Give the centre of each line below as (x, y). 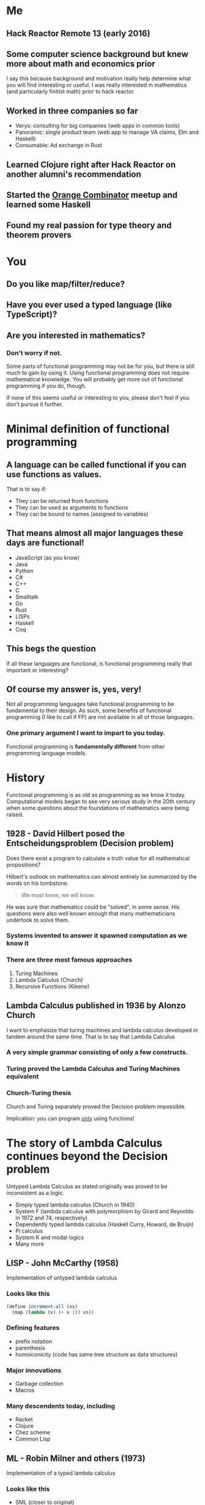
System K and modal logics (50, 1237)
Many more (30, 1243)
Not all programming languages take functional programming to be (90, 704)
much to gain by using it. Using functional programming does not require (98, 373)
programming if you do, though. (47, 386)
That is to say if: (27, 489)
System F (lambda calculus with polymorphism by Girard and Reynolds (104, 1211)
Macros (25, 1390)
